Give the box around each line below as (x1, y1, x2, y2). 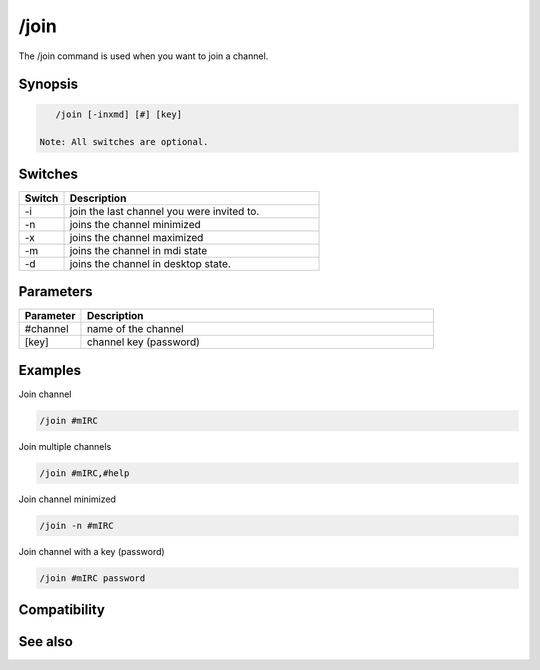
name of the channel (86, 322, 184, 336)
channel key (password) (86, 335, 200, 349)
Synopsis (18, 76, 79, 93)
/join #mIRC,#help (39, 467, 130, 479)
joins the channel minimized (69, 217, 201, 231)
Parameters (18, 283, 93, 300)
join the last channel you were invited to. (69, 204, 260, 218)
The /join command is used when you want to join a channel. (18, 50, 269, 62)
